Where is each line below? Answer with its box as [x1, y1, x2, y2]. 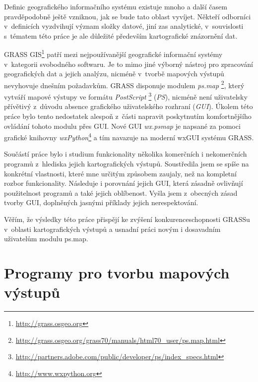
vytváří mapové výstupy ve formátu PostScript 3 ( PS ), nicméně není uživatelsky [4, 90, 248, 102]
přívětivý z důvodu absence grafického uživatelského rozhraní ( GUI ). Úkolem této [4, 101, 253, 111]
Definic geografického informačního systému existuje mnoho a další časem [4, 1, 227, 11]
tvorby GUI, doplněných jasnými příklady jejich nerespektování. [4, 197, 198, 208]
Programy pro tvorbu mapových [4, 262, 230, 282]
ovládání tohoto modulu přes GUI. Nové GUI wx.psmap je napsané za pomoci [4, 120, 241, 131]
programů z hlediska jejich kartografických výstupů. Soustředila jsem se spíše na [4, 158, 249, 168]
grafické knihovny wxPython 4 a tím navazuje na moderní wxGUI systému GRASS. [4, 131, 254, 142]
